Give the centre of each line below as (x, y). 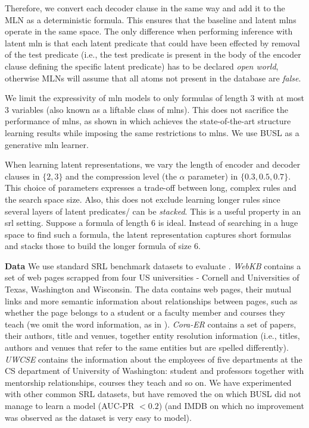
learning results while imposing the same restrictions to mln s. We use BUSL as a (152, 132)
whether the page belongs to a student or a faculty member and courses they (145, 312)
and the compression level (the (121, 176)
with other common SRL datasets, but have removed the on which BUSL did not (153, 394)
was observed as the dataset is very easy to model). (98, 417)
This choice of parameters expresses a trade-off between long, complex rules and (151, 188)
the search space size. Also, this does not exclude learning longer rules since (143, 199)
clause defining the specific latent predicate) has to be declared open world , (142, 66)
